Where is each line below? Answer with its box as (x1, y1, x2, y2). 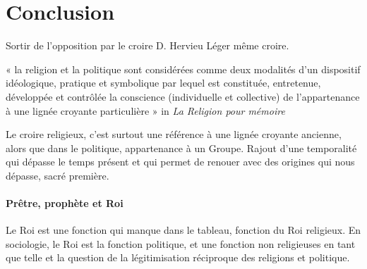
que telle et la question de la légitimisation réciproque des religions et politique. (6, 250, 350, 265)
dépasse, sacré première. (6, 168, 109, 182)
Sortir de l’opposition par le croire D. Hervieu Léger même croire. (6, 38, 289, 53)
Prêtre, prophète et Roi (6, 196, 124, 211)
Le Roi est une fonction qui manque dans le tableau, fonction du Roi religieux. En (6, 223, 361, 237)
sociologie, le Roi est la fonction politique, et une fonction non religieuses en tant (6, 236, 356, 251)
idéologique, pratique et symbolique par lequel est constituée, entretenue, (6, 75, 321, 90)
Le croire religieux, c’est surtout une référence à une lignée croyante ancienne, (6, 127, 342, 142)
